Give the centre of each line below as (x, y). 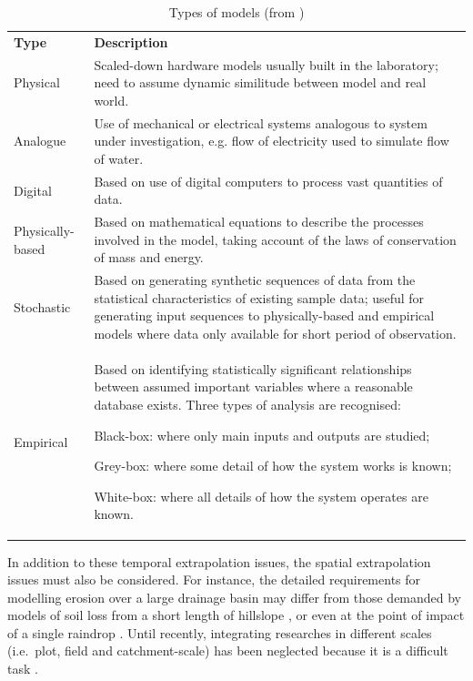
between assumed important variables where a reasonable (253, 386)
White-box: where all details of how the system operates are (261, 496)
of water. (119, 158)
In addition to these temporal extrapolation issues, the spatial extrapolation (219, 561)
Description (131, 41)
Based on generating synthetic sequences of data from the (255, 280)
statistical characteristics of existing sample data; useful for (259, 297)
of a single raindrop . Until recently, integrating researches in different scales (220, 632)
